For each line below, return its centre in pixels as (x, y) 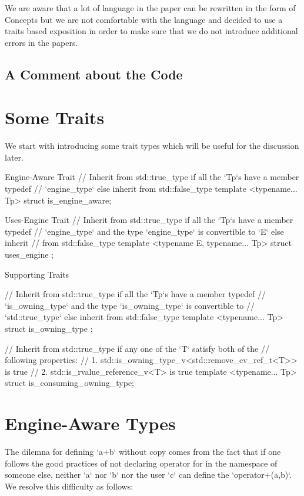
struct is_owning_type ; (49, 328)
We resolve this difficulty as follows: (69, 486)
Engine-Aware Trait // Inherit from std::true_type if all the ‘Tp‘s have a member (152, 177)
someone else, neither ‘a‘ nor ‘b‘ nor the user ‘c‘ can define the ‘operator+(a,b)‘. (148, 475)
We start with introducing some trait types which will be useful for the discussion (152, 146)
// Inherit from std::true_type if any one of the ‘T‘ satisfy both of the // (137, 348)
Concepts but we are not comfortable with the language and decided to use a (144, 19)
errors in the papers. (41, 42)
